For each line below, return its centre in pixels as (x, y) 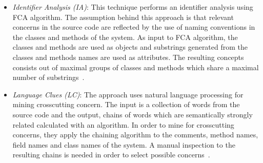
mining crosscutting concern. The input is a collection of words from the (126, 104)
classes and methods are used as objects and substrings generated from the (130, 47)
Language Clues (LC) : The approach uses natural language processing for (128, 94)
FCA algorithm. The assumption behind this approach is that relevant (123, 17)
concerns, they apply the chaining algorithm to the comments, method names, (135, 135)
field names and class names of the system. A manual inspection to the (124, 144)
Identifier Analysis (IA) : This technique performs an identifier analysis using (133, 7)
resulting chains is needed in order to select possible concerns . (111, 155)
